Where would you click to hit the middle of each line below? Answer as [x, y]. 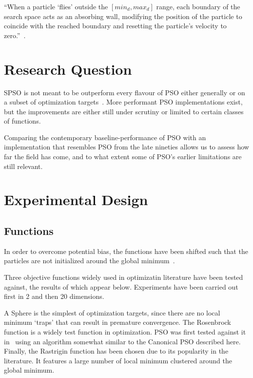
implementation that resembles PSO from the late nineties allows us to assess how [126, 147]
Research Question [68, 69]
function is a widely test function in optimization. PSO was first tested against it [125, 331]
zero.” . [15, 35]
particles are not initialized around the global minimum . [89, 261]
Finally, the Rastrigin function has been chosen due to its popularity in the [116, 351]
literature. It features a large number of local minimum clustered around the [118, 360]
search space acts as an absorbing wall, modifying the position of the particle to [123, 16]
